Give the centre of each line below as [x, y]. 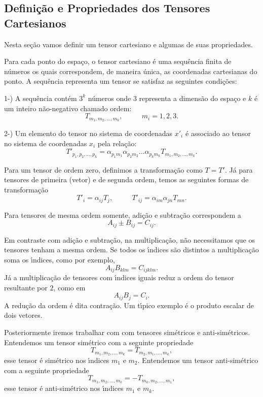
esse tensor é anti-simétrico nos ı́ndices [64, 388]
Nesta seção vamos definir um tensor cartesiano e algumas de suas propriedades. [128, 44]
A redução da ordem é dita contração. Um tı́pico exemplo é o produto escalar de [129, 305]
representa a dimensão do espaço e [193, 98]
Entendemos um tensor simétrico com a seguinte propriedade [99, 342]
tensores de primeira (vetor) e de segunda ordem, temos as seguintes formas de [126, 179]
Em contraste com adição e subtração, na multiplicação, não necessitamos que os [129, 239]
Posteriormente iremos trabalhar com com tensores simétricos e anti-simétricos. [127, 332]
